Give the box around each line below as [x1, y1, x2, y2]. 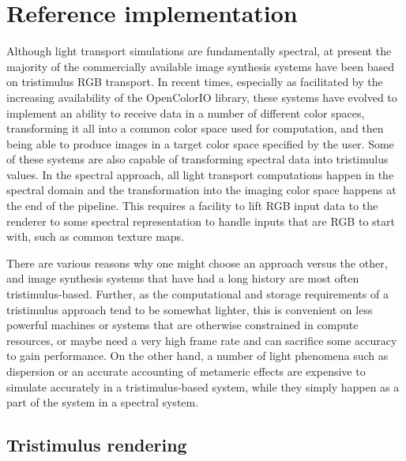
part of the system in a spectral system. [6, 394, 199, 410]
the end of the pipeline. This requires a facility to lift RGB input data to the [6, 197, 378, 214]
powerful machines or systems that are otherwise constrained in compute [6, 317, 359, 333]
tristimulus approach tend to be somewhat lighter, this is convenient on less [6, 301, 373, 317]
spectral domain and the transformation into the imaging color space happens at [6, 182, 397, 198]
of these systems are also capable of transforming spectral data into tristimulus [6, 151, 389, 167]
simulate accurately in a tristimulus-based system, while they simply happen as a [6, 378, 400, 395]
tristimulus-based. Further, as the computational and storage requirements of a [6, 286, 389, 302]
